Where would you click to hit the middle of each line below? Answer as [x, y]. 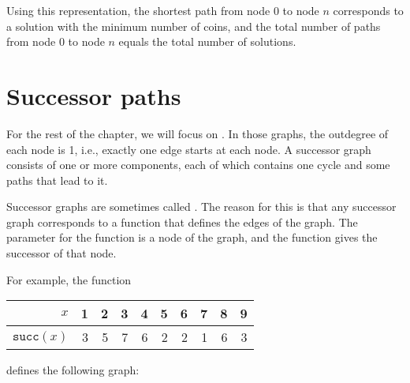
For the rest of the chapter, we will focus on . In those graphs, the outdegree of [198, 133]
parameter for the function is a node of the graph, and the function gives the [192, 237]
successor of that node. [61, 253]
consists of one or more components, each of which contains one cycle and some [198, 165]
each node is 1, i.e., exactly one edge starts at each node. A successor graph [189, 149]
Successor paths [94, 95]
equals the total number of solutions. [207, 41]
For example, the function [69, 279]
